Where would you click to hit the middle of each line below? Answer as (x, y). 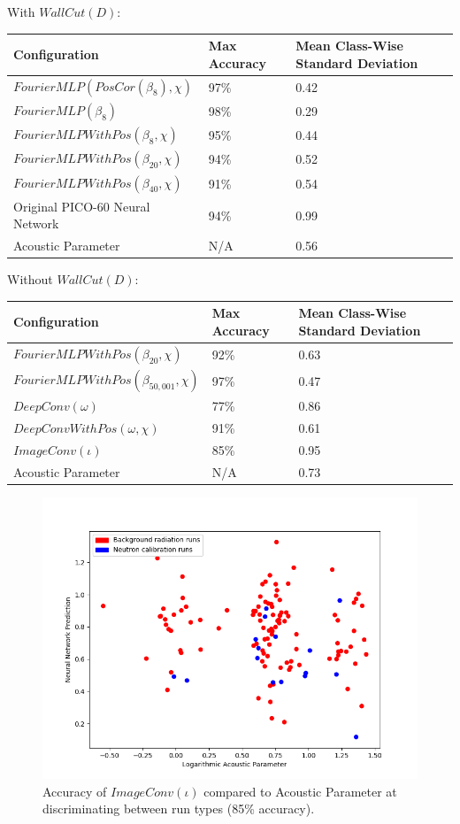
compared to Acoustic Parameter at (300, 791)
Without (30, 279)
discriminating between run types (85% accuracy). (179, 809)
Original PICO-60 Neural (82, 206)
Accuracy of (75, 791)
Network (36, 223)
